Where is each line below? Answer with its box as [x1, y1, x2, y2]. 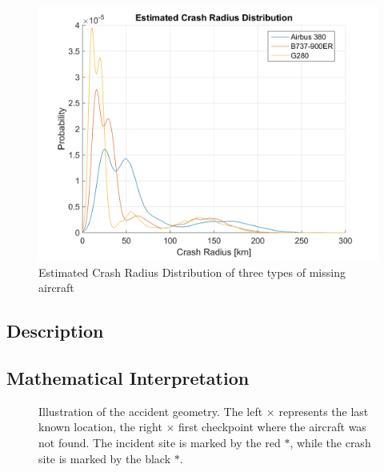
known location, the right [38, 418, 162, 435]
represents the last [278, 402, 369, 419]
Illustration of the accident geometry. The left [38, 402, 263, 419]
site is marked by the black [38, 450, 171, 466]
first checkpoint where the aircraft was [178, 418, 366, 435]
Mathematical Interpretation [6, 365, 250, 390]
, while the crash [290, 434, 371, 450]
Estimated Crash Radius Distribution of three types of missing [38, 263, 346, 280]
